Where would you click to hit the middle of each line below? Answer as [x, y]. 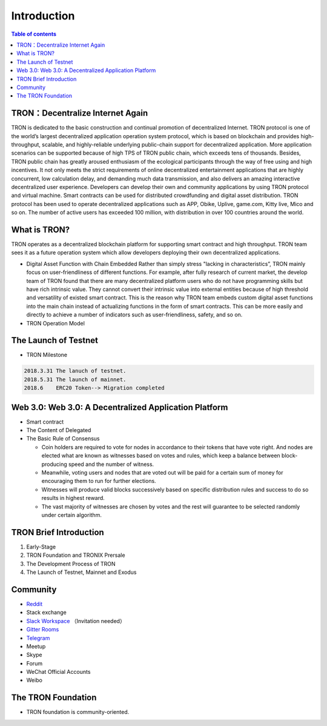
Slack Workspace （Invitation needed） [76, 621]
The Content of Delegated [59, 430]
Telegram [38, 638]
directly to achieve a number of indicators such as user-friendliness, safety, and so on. [134, 315]
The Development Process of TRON [71, 564]
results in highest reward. [73, 498]
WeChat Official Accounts [58, 672]
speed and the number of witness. [111, 464]
